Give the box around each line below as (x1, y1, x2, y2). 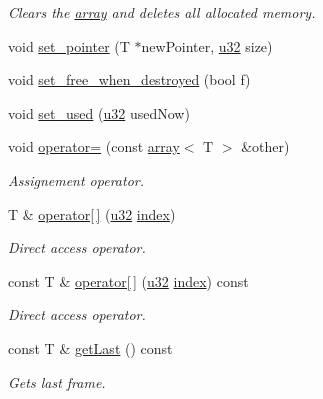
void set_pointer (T (8, 35, 130, 56)
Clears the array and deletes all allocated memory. (8, 2, 316, 22)
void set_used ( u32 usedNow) (8, 102, 190, 123)
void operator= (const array (8, 136, 180, 157)
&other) (241, 136, 290, 157)
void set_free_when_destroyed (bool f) (8, 69, 251, 90)
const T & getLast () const (8, 337, 173, 358)
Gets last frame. (8, 371, 106, 392)
